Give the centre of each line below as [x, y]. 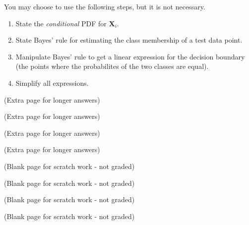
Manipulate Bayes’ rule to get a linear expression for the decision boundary [130, 56]
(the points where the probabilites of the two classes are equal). [112, 66]
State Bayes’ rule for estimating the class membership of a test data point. [129, 40]
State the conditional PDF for [61, 23]
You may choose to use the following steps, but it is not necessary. [105, 6]
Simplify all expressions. [52, 83]
